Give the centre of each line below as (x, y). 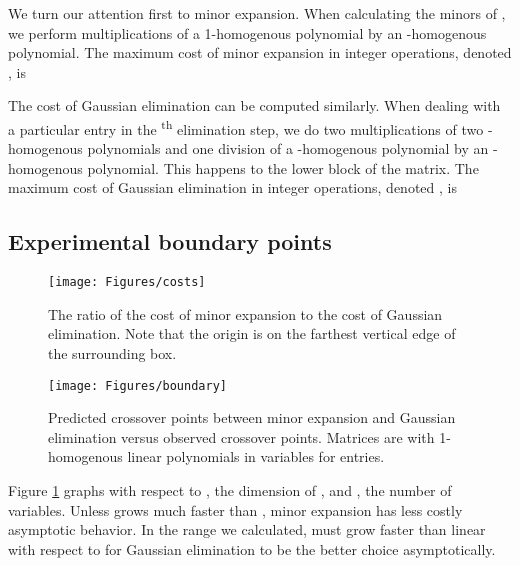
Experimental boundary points (170, 241)
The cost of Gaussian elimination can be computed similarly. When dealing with (254, 105)
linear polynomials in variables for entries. (256, 456)
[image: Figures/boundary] (137, 385)
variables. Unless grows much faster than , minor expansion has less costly (235, 509)
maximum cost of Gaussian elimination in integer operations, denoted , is (232, 187)
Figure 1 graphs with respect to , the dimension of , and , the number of (230, 490)
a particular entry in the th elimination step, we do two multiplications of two (246, 127)
